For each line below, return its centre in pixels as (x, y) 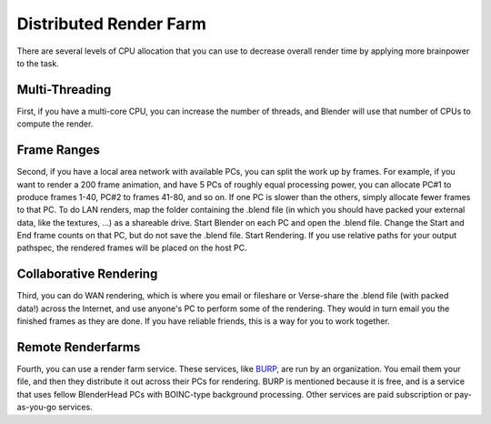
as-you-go (36, 407)
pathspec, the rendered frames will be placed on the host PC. (132, 248)
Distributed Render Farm (111, 24)
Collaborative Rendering (87, 274)
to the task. (38, 63)
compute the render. (55, 124)
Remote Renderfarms (79, 347)
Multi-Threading (64, 90)
